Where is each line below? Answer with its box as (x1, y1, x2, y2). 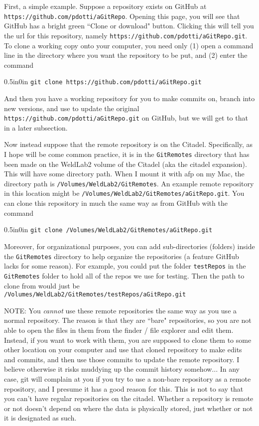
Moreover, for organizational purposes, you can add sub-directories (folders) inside (4, 241, 255, 251)
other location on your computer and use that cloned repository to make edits (4, 344, 242, 355)
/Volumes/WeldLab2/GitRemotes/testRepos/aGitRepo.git (4, 291, 186, 298)
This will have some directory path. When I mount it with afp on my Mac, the (4, 168, 245, 179)
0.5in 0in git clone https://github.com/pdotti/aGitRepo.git (4, 76, 202, 87)
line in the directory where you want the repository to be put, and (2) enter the (4, 50, 248, 60)
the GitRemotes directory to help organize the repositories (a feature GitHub (4, 251, 239, 261)
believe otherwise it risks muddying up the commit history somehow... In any (4, 364, 240, 374)
